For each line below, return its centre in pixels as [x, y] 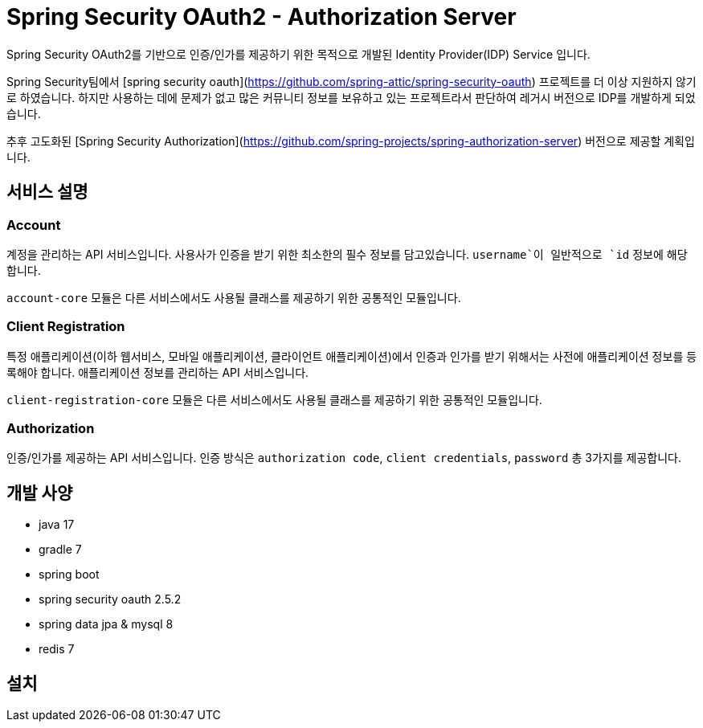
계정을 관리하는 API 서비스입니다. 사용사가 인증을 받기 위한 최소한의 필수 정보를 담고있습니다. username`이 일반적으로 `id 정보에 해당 [347, 254]
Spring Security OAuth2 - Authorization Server [262, 17]
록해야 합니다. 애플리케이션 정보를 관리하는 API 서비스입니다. [158, 372]
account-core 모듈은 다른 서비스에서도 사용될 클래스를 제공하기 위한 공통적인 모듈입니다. [234, 297]
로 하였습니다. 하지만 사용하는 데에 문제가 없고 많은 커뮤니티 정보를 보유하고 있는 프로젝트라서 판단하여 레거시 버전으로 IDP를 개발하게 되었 [351, 97]
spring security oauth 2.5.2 [110, 599]
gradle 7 [60, 550]
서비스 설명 [47, 192]
